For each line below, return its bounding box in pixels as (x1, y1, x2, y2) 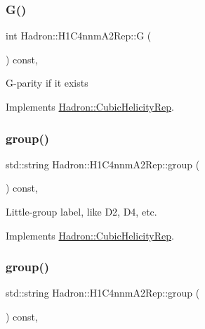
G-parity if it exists (6, 75, 88, 90)
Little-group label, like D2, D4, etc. (6, 204, 157, 218)
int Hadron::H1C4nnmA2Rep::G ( (6, 28, 152, 43)
